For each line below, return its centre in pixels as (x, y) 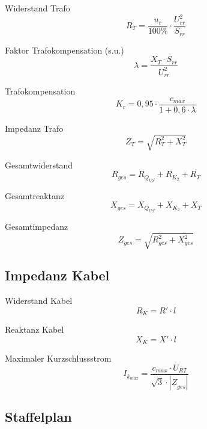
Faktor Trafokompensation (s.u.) (64, 50)
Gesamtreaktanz (34, 195)
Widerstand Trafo (37, 8)
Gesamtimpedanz (37, 226)
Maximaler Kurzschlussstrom (58, 358)
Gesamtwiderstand (39, 165)
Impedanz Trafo (34, 128)
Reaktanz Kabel (34, 329)
